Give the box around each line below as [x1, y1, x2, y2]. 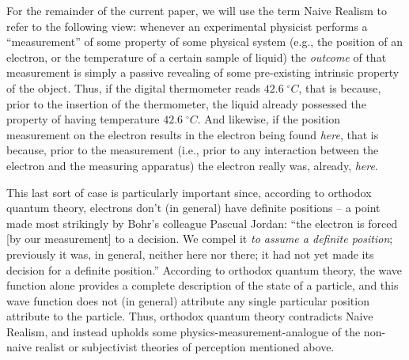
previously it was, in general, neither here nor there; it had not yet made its [6, 245, 374, 262]
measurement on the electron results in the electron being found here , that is [6, 126, 379, 142]
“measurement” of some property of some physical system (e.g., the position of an [6, 33, 403, 50]
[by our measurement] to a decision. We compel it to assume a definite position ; [6, 230, 393, 247]
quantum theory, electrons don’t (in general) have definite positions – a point [6, 199, 381, 216]
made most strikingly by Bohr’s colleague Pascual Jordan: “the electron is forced [6, 214, 398, 231]
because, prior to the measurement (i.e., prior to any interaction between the [6, 142, 379, 158]
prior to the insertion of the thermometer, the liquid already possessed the [6, 95, 366, 112]
